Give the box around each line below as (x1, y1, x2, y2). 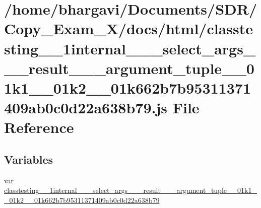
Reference (4, 117, 74, 137)
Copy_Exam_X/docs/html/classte (4, 18, 253, 39)
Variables (4, 151, 53, 167)
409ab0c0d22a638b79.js (4, 97, 167, 118)
